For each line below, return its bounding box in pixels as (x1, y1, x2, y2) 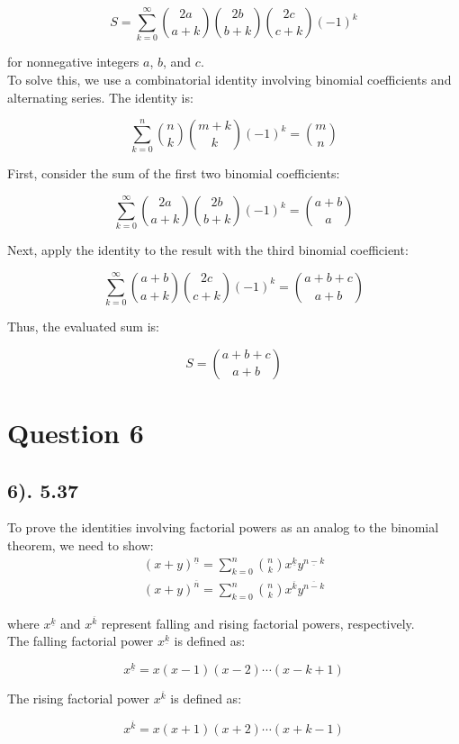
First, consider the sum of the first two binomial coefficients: (7, 164, 340, 183)
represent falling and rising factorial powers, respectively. (101, 613, 415, 632)
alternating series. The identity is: (7, 87, 193, 106)
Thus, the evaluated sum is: (7, 317, 159, 336)
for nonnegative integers (7, 52, 139, 71)
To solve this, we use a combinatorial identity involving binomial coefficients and (7, 69, 452, 88)
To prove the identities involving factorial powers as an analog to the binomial (7, 518, 439, 537)
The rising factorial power (7, 689, 150, 708)
